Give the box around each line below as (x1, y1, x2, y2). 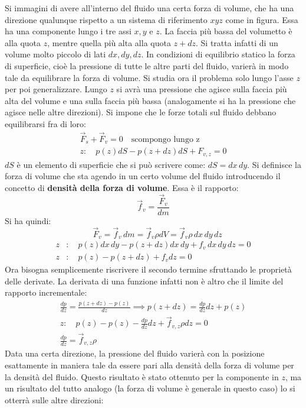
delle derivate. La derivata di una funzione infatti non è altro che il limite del (5, 274, 284, 287)
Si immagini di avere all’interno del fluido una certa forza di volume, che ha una (5, 2, 294, 14)
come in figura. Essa (225, 13, 298, 25)
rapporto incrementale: (5, 286, 87, 299)
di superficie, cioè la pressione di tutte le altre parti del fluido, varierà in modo (5, 59, 289, 72)
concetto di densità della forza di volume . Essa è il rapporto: (5, 181, 239, 193)
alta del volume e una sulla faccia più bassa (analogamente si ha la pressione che (5, 94, 296, 106)
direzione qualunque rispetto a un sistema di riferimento (5, 13, 208, 25)
